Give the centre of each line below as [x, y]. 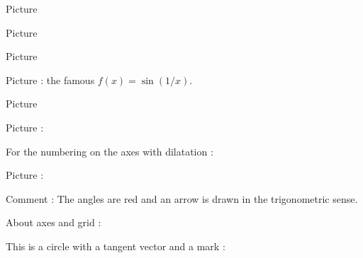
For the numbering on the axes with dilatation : [110, 151]
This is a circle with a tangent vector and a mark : [116, 246]
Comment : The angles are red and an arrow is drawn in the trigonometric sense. [182, 198]
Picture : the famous [50, 80]
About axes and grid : [54, 222]
